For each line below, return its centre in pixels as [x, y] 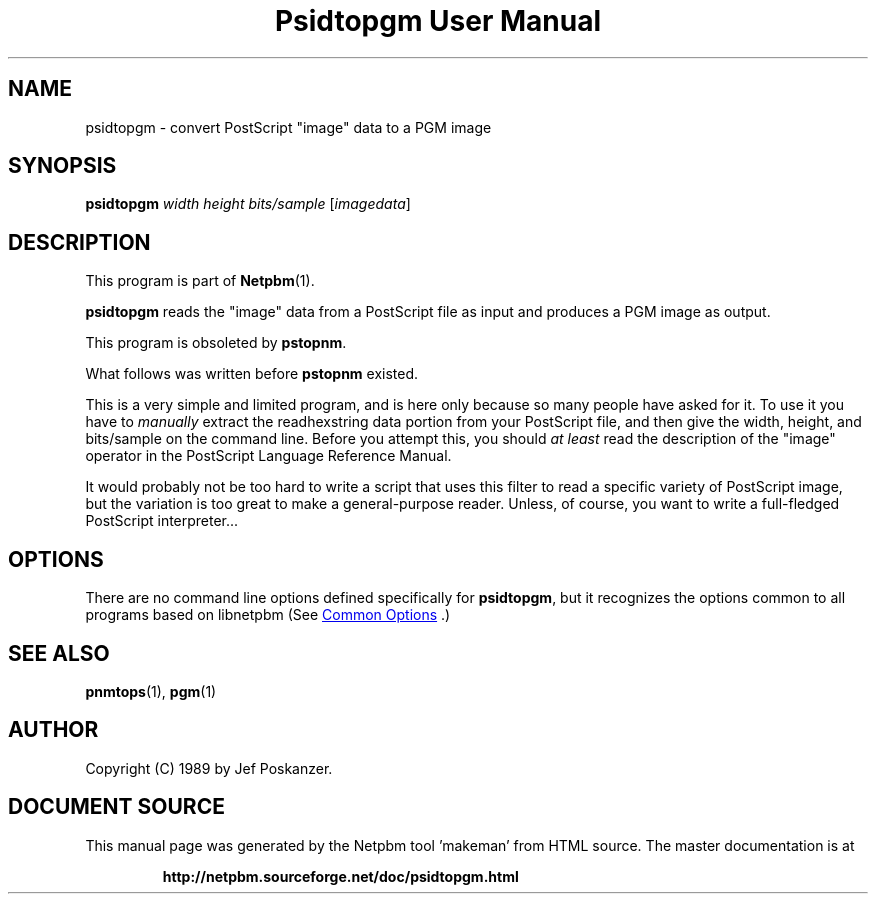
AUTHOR [53, 730]
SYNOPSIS [62, 166]
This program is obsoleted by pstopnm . [216, 343]
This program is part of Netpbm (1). [200, 281]
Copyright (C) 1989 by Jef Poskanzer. [209, 768]
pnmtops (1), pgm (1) [151, 691]
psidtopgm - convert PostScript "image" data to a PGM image [288, 127]
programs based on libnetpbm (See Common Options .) [268, 615]
